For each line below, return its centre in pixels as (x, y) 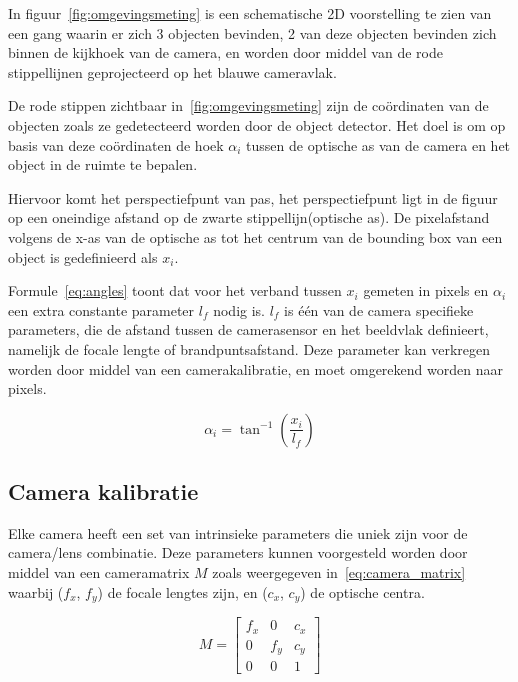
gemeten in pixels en (426, 290)
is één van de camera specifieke (379, 309)
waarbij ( (36, 591)
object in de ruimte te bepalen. (103, 164)
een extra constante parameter (101, 309)
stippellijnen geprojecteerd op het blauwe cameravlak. (172, 71)
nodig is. (239, 309)
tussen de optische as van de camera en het (378, 144)
